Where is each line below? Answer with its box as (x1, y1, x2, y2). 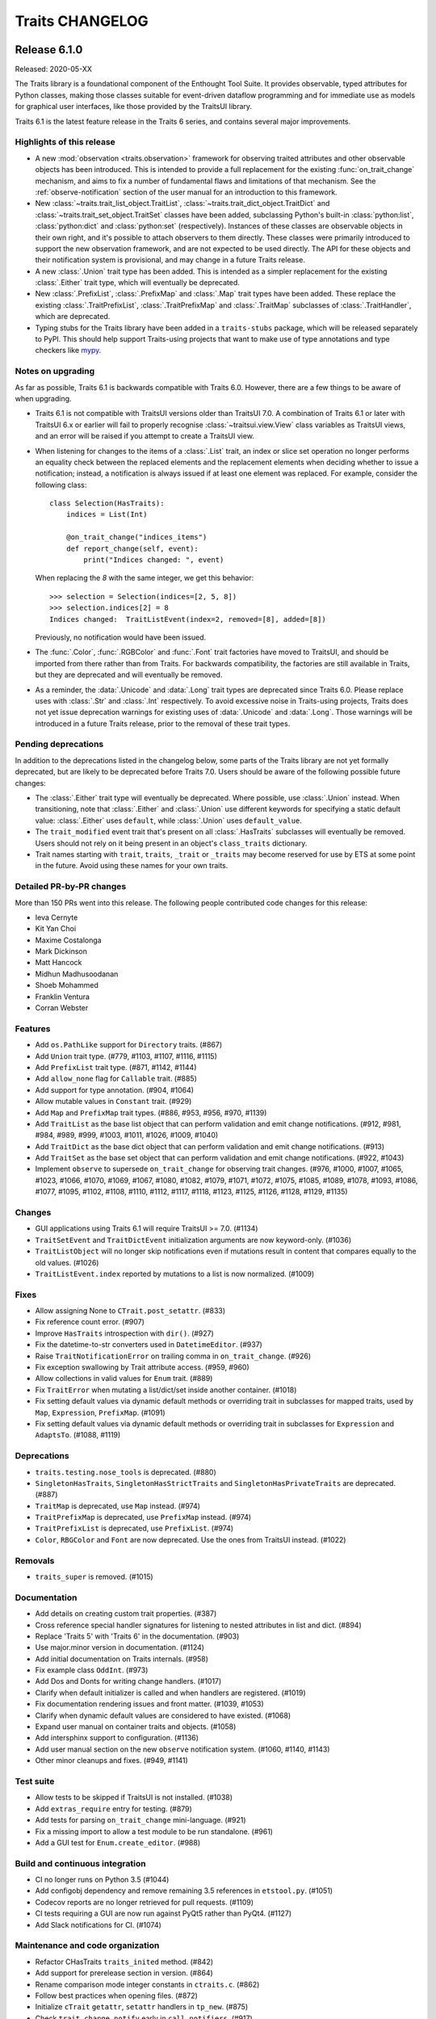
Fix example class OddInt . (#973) (35, 1665, 149, 1675)
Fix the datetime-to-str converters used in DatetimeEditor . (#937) (35, 1340, 262, 1349)
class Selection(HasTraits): (49, 499, 165, 508)
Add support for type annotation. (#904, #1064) (35, 1085, 194, 1094)
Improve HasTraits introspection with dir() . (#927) (35, 1329, 214, 1338)
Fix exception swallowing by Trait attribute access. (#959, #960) (35, 1362, 249, 1372)
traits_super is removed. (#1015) (35, 1572, 153, 1581)
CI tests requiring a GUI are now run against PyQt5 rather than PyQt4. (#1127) (35, 1908, 292, 1918)
